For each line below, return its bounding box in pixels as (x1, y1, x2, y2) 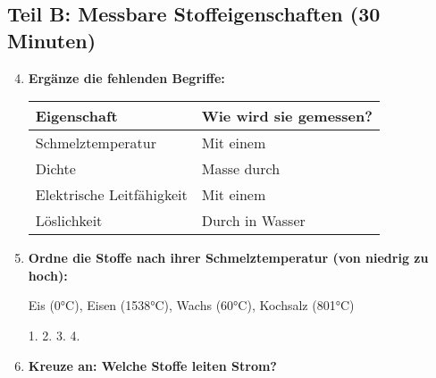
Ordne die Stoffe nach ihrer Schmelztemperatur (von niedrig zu (28, 248, 429, 267)
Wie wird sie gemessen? (201, 105, 373, 127)
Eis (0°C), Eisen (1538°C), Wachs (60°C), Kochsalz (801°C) (28, 296, 355, 315)
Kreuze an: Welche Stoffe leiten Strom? (28, 356, 277, 374)
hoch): (28, 265, 68, 284)
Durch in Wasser (201, 210, 306, 231)
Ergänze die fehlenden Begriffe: (28, 68, 225, 87)
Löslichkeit (35, 210, 103, 231)
